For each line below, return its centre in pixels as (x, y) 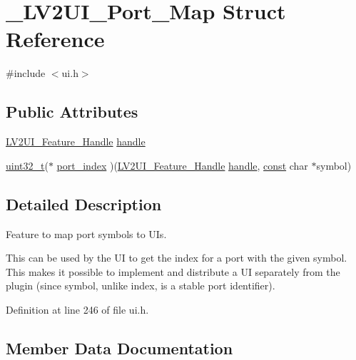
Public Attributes (72, 112)
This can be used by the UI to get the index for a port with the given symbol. (177, 258)
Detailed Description (84, 204)
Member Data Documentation (119, 348)
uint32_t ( (27, 165)
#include (26, 73)
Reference (55, 39)
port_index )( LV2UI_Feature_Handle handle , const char (182, 165)
